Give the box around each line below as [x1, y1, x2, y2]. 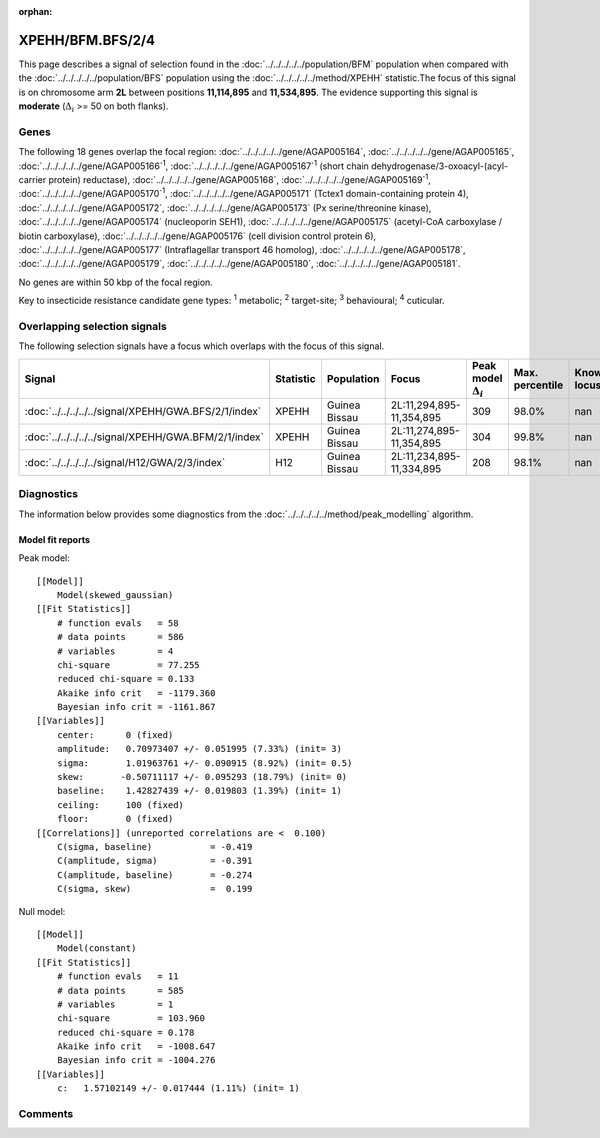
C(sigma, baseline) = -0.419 [56, 841, 253, 852]
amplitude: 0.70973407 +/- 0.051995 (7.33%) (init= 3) [56, 743, 342, 755]
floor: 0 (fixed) [56, 813, 174, 825]
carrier [18, 174, 47, 185]
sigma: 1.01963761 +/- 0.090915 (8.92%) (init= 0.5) [56, 757, 353, 769]
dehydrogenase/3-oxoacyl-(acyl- [371, 160, 509, 172]
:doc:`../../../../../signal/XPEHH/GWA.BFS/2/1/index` [24, 405, 262, 419]
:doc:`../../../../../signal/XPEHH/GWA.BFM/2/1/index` [24, 430, 264, 444]
